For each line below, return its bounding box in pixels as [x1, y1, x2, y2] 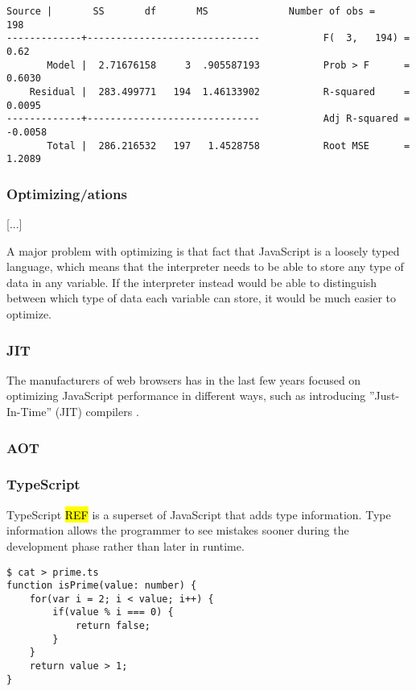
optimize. [6, 306, 51, 323]
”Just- [369, 387, 400, 404]
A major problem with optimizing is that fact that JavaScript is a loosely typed [6, 242, 400, 259]
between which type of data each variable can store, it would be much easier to [6, 289, 396, 306]
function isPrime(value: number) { [6, 580, 197, 592]
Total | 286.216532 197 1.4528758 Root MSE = [47, 139, 410, 152]
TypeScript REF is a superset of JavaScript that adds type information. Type [6, 506, 391, 522]
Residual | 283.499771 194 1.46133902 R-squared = [29, 85, 410, 98]
